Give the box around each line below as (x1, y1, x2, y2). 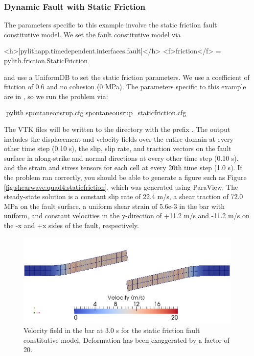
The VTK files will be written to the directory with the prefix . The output (4, 124, 231, 134)
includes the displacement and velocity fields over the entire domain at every (4, 133, 233, 144)
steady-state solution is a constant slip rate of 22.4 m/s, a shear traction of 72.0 (4, 191, 243, 202)
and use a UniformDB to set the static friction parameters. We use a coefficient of (4, 72, 250, 82)
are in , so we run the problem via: (4, 91, 108, 101)
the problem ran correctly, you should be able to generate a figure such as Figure (4, 172, 247, 182)
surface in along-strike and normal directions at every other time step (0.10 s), (4, 153, 239, 163)
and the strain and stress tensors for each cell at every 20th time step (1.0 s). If (4, 162, 242, 173)
